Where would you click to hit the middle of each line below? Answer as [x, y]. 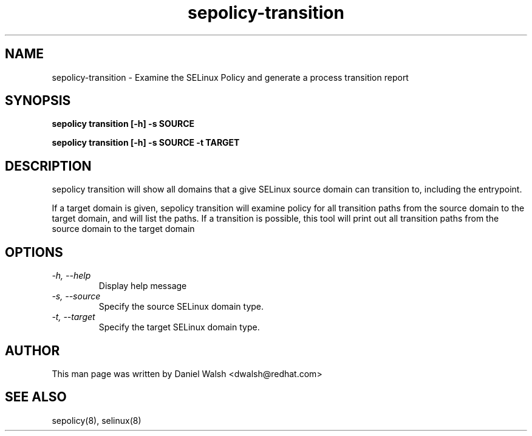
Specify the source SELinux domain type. [181, 307]
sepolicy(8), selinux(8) [97, 420]
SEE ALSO [36, 397]
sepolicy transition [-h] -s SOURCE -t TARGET [146, 143]
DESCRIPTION [48, 166]
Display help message [143, 286]
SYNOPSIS [38, 101]
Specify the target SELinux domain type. [179, 327]
